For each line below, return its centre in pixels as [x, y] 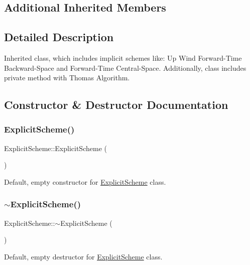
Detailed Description [59, 37]
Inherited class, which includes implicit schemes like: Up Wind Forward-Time [123, 57]
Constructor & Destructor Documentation [116, 105]
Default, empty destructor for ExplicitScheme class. [83, 256]
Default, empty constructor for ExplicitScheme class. [85, 181]
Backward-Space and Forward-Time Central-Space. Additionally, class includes [125, 68]
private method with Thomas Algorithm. [67, 78]
